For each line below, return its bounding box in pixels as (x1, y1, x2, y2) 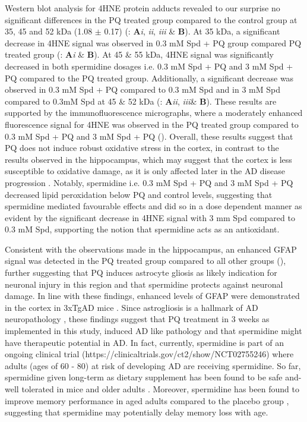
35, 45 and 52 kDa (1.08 (5, 25, 93, 37)
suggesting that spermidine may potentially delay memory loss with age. (5, 406, 268, 418)
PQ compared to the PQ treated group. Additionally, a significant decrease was (5, 71, 294, 84)
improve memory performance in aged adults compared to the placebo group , (5, 394, 289, 407)
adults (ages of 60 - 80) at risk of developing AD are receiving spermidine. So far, (5, 359, 301, 371)
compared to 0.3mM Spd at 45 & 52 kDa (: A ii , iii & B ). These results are (5, 95, 277, 107)
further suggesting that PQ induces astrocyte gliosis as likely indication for (5, 266, 277, 279)
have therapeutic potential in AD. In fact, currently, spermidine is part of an (5, 336, 284, 348)
